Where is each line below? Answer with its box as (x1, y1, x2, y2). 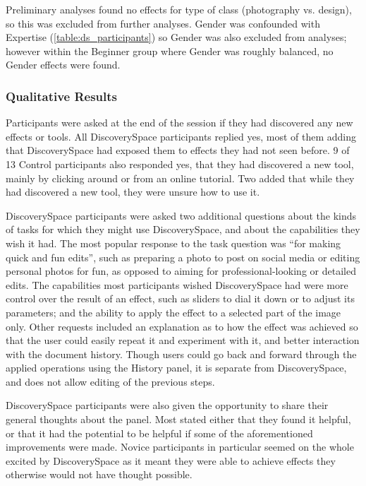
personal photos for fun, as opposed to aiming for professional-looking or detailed (6, 263, 356, 278)
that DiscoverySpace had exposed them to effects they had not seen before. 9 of (6, 143, 350, 158)
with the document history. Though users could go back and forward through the (6, 346, 357, 361)
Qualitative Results (6, 87, 118, 105)
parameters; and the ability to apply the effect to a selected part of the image (6, 304, 341, 319)
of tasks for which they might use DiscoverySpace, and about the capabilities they (6, 222, 360, 237)
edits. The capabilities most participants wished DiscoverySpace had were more (6, 277, 348, 292)
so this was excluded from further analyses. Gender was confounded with (6, 16, 320, 30)
